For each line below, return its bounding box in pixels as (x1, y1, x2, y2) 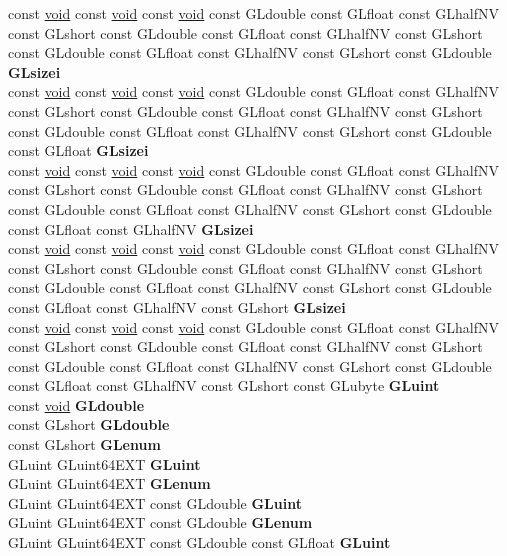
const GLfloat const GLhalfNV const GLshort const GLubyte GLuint (8, 375, 440, 396)
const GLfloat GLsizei (8, 140, 149, 161)
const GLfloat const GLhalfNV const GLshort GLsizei (8, 296, 346, 317)
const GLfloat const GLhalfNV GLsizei (8, 218, 254, 239)
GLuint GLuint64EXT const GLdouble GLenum (8, 512, 313, 533)
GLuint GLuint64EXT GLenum (8, 473, 211, 494)
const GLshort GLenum (8, 434, 161, 455)
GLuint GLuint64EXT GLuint (8, 453, 201, 474)
